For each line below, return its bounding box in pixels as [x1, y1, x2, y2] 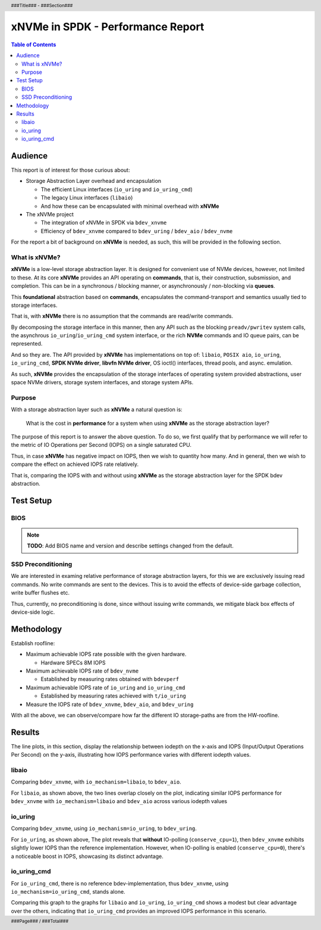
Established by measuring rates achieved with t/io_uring [40, 692, 187, 699]
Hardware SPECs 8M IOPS [40, 659, 106, 666]
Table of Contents [11, 41, 56, 48]
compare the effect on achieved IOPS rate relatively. [11, 461, 139, 468]
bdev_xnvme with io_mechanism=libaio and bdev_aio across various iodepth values [11, 798, 228, 805]
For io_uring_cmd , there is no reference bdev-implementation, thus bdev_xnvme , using [11, 879, 229, 887]
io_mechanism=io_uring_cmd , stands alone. [11, 888, 125, 895]
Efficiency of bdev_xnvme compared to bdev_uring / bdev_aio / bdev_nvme [40, 227, 233, 235]
